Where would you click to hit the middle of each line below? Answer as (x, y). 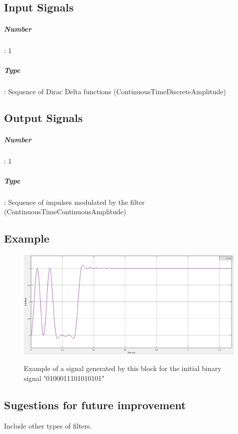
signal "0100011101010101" (64, 378)
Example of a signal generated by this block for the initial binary (123, 368)
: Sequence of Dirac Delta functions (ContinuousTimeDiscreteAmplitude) (115, 91)
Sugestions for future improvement (95, 404)
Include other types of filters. (48, 425)
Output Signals (43, 118)
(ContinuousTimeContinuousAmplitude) (65, 212)
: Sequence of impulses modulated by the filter (74, 202)
